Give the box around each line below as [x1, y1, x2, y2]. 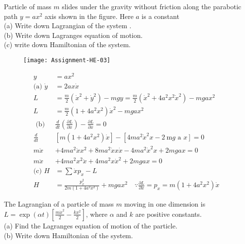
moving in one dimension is [124, 199, 206, 209]
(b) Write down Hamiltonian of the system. [4, 230, 133, 240]
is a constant [141, 11, 179, 21]
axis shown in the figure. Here [44, 11, 134, 21]
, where [86, 209, 108, 219]
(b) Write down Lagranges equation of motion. [4, 30, 143, 40]
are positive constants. [135, 209, 202, 219]
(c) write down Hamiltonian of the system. [4, 39, 131, 50]
